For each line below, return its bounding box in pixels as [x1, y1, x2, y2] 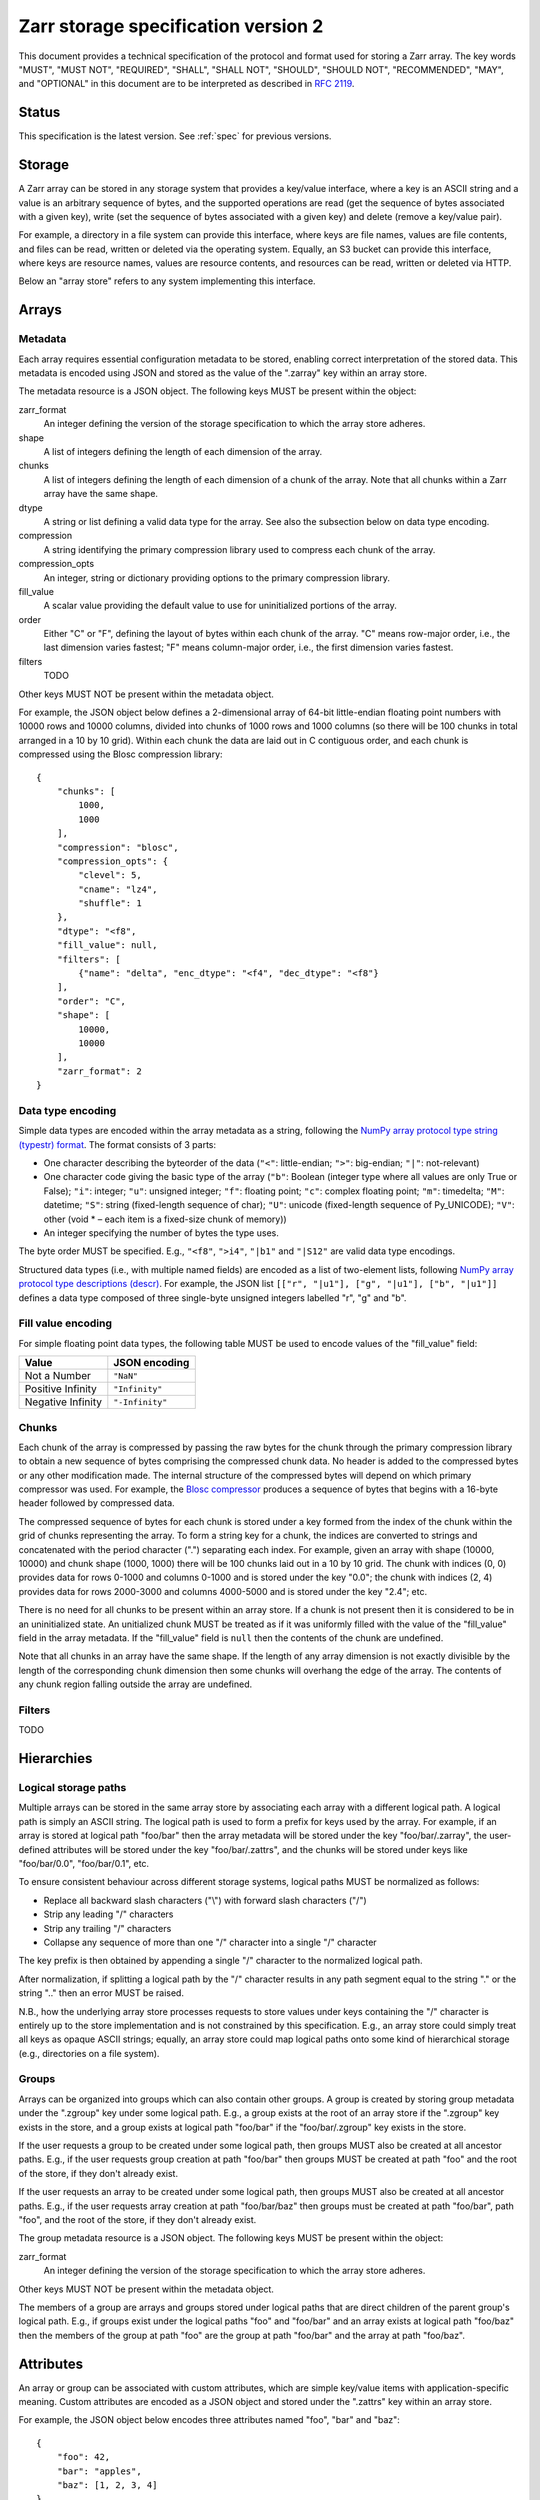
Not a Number [24, 1369, 92, 1383]
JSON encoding [113, 1356, 190, 1370]
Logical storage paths [18, 1781, 127, 1795]
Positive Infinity [24, 1382, 97, 1396]
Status [18, 104, 61, 121]
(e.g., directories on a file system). [18, 2047, 160, 2059]
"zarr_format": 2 [56, 1065, 142, 1077]
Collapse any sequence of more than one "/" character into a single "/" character [43, 1936, 377, 1948]
